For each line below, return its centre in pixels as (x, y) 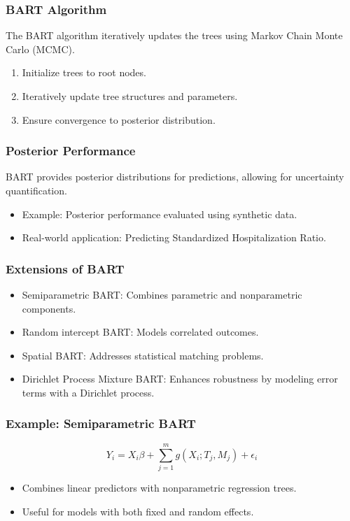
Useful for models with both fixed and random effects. (138, 511)
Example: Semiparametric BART (101, 423)
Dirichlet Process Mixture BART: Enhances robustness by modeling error (180, 379)
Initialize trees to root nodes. (84, 72)
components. (49, 308)
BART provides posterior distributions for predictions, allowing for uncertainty (175, 177)
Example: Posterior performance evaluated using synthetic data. (160, 214)
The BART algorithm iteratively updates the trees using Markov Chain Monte (174, 35)
